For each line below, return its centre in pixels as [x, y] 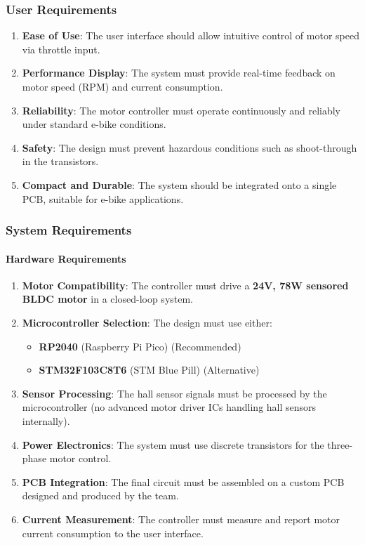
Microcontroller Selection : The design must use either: [147, 322]
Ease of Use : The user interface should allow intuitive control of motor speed [191, 35]
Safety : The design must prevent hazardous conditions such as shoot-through [190, 147]
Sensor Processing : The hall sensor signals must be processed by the [174, 393]
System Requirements [69, 230]
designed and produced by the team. [100, 495]
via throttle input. [61, 49]
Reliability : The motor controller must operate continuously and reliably [181, 110]
